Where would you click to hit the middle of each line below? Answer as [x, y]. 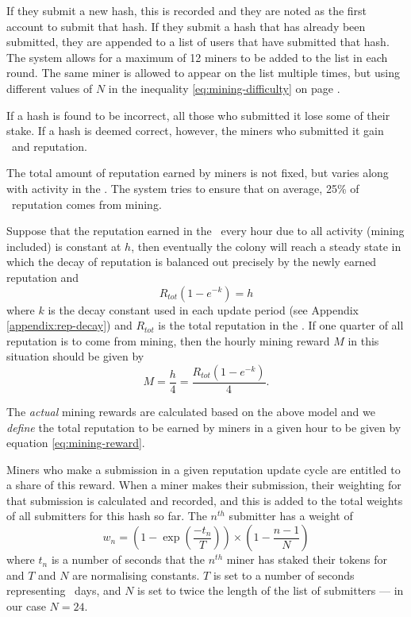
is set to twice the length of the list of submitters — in [271, 590]
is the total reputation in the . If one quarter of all [281, 325]
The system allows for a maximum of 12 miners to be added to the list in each [197, 57]
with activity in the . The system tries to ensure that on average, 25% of [183, 188]
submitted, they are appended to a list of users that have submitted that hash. [198, 42]
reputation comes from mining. [86, 204]
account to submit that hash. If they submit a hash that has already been [186, 26]
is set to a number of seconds [284, 575]
